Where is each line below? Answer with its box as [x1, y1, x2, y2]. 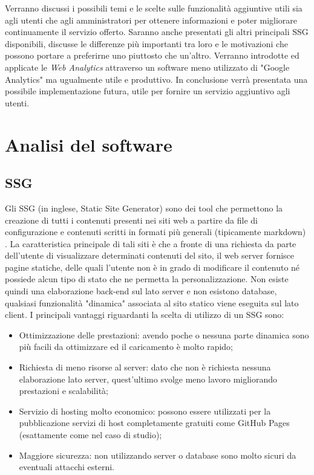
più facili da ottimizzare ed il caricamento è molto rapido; [19, 340, 234, 353]
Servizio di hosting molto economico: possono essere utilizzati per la [19, 404, 271, 417]
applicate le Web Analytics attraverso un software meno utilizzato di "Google [5, 60, 290, 73]
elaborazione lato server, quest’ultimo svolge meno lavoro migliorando [19, 372, 278, 385]
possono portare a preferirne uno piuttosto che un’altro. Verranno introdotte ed [5, 49, 299, 62]
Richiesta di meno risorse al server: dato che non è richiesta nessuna [19, 361, 271, 373]
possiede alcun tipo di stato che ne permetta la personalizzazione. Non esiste [5, 273, 289, 285]
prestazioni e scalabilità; [19, 384, 108, 397]
